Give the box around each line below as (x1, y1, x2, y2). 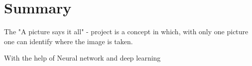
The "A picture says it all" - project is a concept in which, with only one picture (4, 26, 249, 37)
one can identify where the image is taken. (4, 36, 133, 46)
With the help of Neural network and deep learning (4, 53, 161, 63)
